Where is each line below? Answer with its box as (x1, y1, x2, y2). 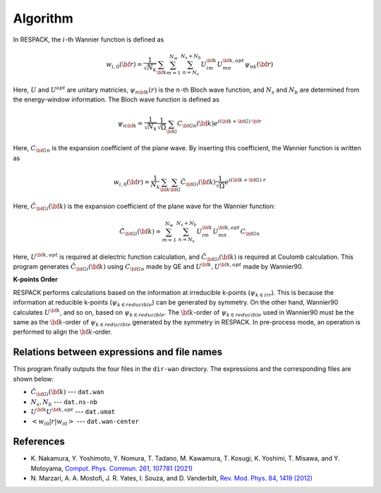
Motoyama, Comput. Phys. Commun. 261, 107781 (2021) (30, 464, 193, 473)
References (13, 436, 65, 448)
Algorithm (13, 11, 73, 26)
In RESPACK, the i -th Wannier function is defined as (13, 35, 164, 44)
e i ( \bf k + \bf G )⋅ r (224, 177, 266, 186)
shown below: (13, 375, 54, 383)
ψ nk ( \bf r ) (244, 60, 274, 70)
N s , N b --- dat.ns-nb (30, 397, 98, 408)
